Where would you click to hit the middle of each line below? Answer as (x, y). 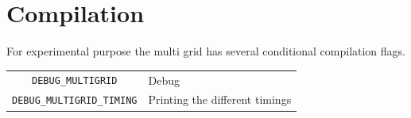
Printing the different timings (220, 99)
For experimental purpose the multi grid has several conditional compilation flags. (206, 51)
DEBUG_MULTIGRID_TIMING (75, 101)
